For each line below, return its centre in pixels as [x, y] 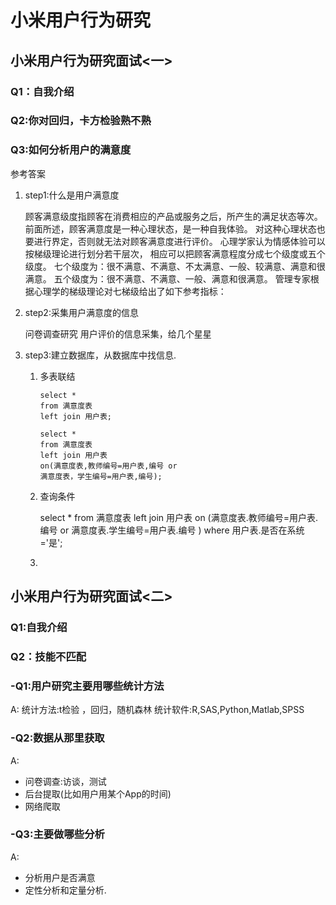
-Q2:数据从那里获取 [57, 738]
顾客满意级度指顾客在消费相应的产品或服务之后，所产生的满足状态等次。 [173, 216]
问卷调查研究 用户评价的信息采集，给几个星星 [118, 333]
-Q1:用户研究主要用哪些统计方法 [87, 686]
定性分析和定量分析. [65, 890]
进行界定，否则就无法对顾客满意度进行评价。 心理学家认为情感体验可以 [179, 241]
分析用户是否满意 [60, 877]
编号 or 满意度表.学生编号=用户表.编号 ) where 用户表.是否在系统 [172, 530]
